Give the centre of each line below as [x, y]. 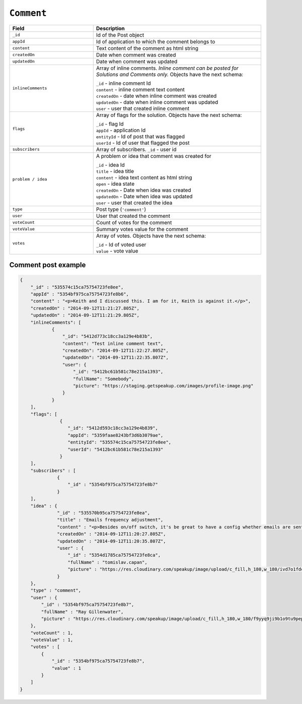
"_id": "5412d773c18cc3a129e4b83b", [107, 336]
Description [110, 28]
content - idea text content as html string [144, 178]
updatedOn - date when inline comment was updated [157, 102]
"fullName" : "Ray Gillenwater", [82, 612]
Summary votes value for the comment [142, 229]
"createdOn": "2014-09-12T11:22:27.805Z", [115, 351]
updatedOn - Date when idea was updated [144, 196]
